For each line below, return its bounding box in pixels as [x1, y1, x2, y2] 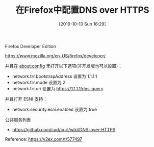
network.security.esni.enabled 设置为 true [12, 106, 97, 112]
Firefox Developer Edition [5, 43, 56, 49]
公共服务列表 [5, 117, 31, 122]
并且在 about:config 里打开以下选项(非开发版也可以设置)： [5, 63, 123, 69]
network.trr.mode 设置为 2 [12, 79, 66, 85]
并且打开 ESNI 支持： [5, 96, 48, 102]
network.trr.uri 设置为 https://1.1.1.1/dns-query [12, 85, 104, 91]
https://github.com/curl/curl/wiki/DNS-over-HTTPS [12, 126, 116, 132]
